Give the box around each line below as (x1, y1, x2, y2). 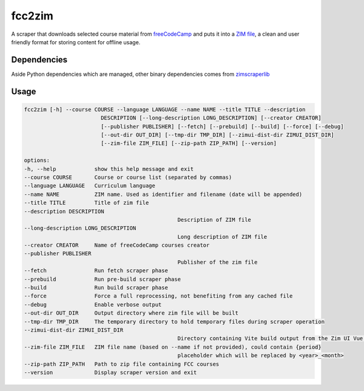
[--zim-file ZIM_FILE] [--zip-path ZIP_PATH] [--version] (100, 140, 277, 147)
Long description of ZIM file (177, 233, 268, 240)
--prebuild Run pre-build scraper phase (24, 276, 181, 282)
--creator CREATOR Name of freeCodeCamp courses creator (24, 242, 210, 249)
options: (24, 157, 50, 164)
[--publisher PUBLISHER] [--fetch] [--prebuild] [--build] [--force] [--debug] (100, 123, 344, 130)
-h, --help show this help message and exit (24, 165, 194, 172)
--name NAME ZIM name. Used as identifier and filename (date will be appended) (24, 191, 303, 198)
